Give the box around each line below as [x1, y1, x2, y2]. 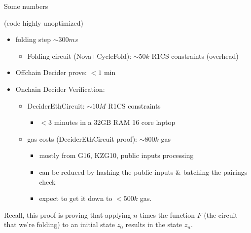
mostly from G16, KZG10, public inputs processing [39, 150, 194, 160]
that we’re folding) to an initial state [4, 219, 115, 230]
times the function [140, 209, 195, 220]
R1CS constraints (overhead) [151, 50, 239, 61]
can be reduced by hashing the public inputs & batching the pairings [39, 166, 248, 177]
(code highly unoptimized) [4, 17, 84, 28]
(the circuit [204, 209, 238, 220]
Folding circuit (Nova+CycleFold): [27, 50, 132, 61]
